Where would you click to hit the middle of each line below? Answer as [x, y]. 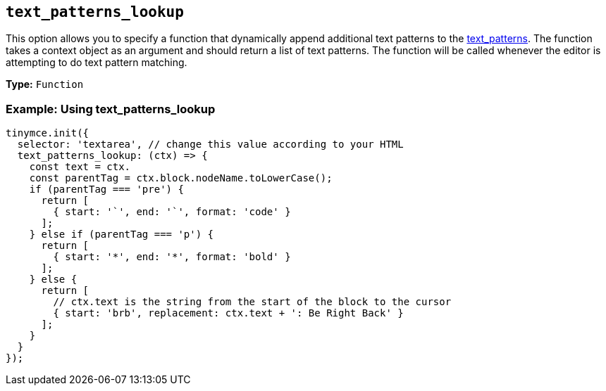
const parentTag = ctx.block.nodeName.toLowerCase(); [181, 178]
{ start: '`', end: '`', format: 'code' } [172, 212]
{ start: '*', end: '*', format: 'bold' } [172, 257]
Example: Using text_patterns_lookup [111, 109]
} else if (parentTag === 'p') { [122, 235]
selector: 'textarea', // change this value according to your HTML [210, 145]
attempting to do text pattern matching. [97, 63]
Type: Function [45, 84]
